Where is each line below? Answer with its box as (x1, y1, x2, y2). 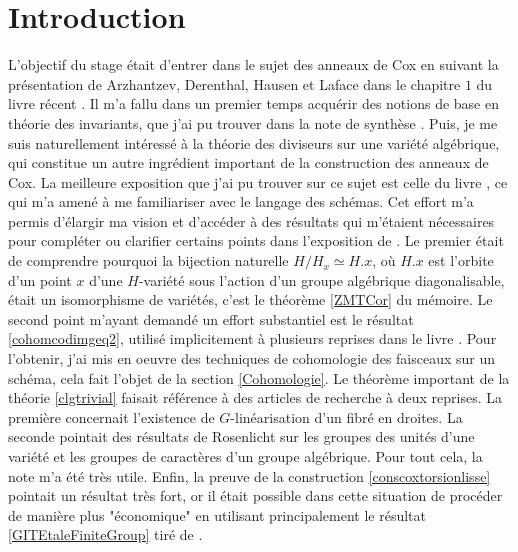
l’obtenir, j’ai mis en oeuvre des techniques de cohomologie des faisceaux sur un (8, 348, 496, 369)
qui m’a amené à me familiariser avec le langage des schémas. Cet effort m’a (8, 191, 474, 212)
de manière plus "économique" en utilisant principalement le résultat (8, 504, 426, 525)
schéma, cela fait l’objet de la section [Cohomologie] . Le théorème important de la (8, 367, 510, 388)
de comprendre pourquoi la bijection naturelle (8, 250, 289, 271)
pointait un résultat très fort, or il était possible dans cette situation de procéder (8, 485, 503, 506)
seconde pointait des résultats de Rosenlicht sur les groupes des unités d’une (8, 426, 475, 447)
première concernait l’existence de (8, 406, 215, 427)
